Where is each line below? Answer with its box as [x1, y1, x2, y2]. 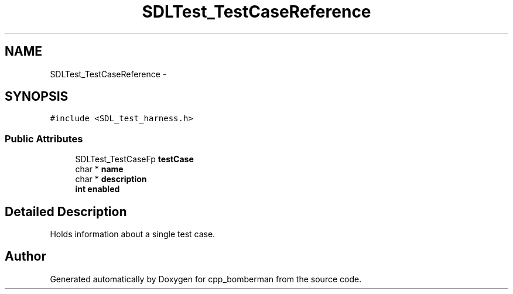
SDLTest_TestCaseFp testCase [75, 154, 194, 165]
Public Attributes [5, 132, 83, 145]
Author [5, 249, 46, 264]
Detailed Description [5, 204, 127, 219]
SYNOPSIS [5, 89, 69, 104]
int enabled [75, 184, 120, 194]
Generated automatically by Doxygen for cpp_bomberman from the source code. [50, 274, 362, 284]
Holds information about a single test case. [50, 229, 216, 240]
